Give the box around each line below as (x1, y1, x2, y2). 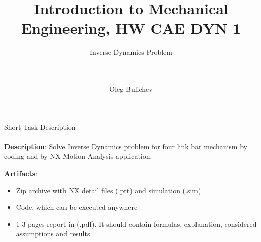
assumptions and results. (16, 228, 92, 239)
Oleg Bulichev (109, 84, 153, 94)
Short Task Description (4, 121, 76, 132)
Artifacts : (4, 168, 37, 179)
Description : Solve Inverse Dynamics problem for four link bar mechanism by (4, 141, 247, 151)
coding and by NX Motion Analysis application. (4, 151, 152, 162)
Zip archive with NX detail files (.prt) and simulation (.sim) (16, 185, 201, 195)
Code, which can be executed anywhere (16, 202, 138, 212)
